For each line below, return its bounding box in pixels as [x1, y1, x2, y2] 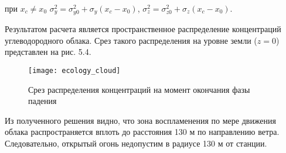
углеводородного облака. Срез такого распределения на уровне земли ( [5, 34, 257, 46]
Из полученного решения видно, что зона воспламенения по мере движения [5, 114, 276, 126]
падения [28, 95, 57, 107]
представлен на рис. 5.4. [5, 46, 91, 58]
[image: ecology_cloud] [28, 66, 121, 75]
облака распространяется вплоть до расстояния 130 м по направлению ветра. [5, 126, 280, 138]
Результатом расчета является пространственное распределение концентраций [5, 23, 281, 35]
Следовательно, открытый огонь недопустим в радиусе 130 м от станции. [5, 137, 267, 149]
